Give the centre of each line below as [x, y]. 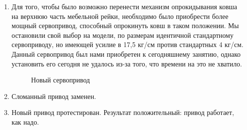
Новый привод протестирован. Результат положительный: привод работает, [123, 112]
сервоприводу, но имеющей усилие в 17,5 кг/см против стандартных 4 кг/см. [127, 44]
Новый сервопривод [60, 80]
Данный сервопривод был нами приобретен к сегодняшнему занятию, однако [126, 54]
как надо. [25, 122]
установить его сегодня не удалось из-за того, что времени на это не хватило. [127, 63]
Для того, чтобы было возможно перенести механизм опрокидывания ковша [124, 6]
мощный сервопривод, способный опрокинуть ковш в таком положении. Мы [125, 25]
